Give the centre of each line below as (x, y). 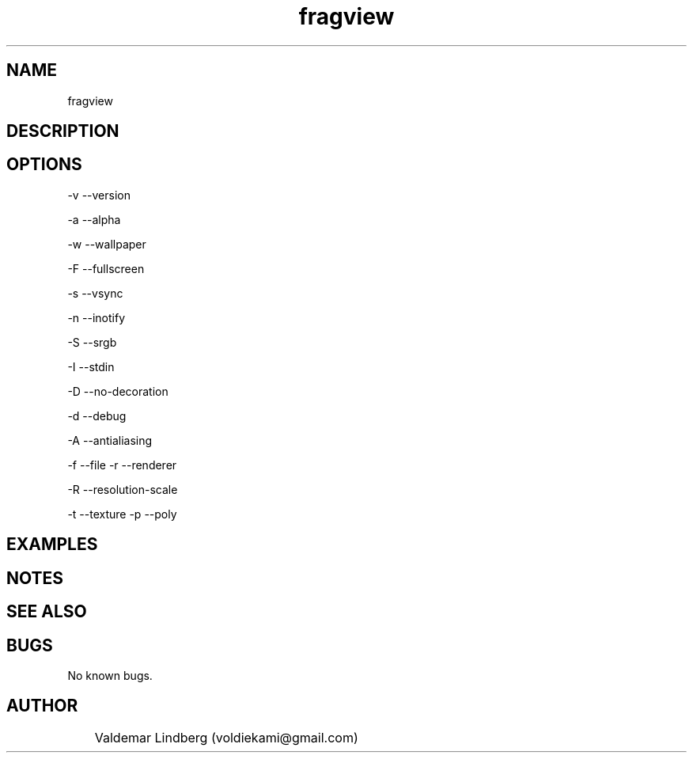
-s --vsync (95, 293)
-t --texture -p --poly (122, 514)
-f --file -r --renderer (122, 465)
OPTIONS (44, 165)
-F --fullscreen (106, 268)
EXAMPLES (52, 545)
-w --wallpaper (107, 244)
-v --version (99, 195)
